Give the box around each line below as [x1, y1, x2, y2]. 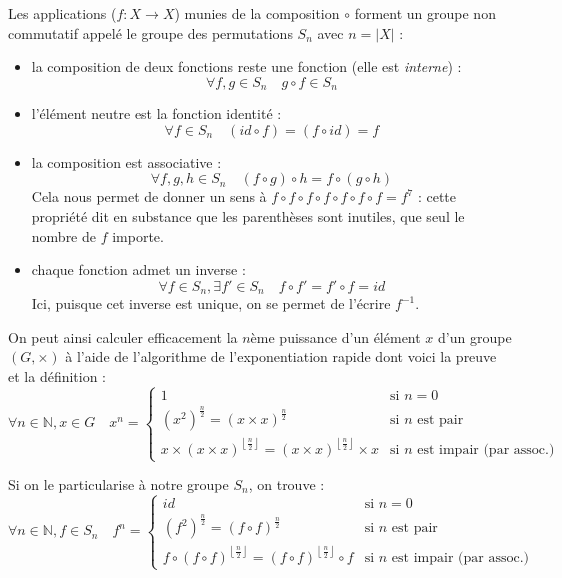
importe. [112, 225, 164, 246]
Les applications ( [8, 3, 117, 23]
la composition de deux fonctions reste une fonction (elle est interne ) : [31, 56, 462, 77]
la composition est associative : [31, 151, 222, 172]
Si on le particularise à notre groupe [8, 474, 229, 495]
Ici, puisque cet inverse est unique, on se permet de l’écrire [31, 293, 391, 314]
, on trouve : [248, 474, 325, 495]
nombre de [31, 225, 97, 246]
